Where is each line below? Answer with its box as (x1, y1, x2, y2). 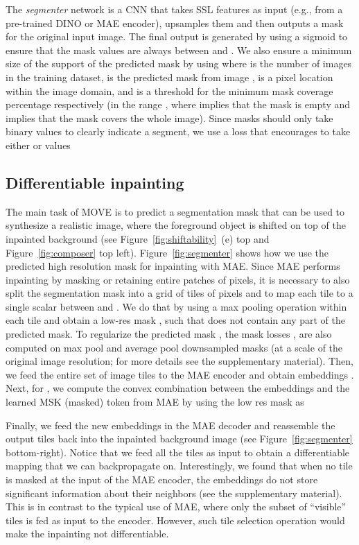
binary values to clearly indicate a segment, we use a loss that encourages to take (6, 124, 351, 139)
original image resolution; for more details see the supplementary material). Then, (6, 354, 353, 368)
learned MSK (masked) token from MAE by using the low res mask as (6, 395, 304, 409)
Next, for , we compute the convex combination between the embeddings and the (6, 381, 350, 395)
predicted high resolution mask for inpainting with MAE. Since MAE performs (6, 259, 340, 273)
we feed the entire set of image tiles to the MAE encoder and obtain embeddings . (6, 367, 354, 381)
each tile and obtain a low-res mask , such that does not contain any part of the (6, 313, 345, 327)
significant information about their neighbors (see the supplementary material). (6, 485, 342, 500)
